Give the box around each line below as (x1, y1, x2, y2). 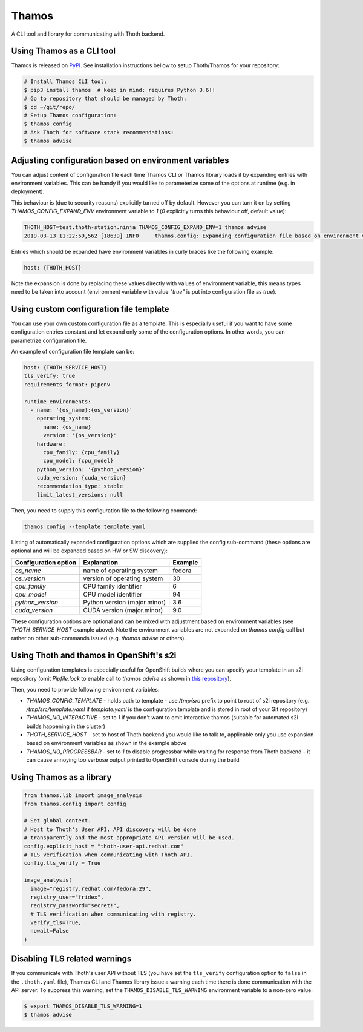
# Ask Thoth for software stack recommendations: (24, 129, 174, 136)
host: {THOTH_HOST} (24, 264, 82, 271)
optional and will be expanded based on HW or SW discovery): (11, 547, 168, 554)
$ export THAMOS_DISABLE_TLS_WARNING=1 (24, 1003, 142, 1010)
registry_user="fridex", (30, 893, 104, 901)
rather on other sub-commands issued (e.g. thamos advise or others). (11, 635, 186, 642)
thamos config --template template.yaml (24, 523, 145, 530)
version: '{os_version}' (43, 432, 117, 439)
